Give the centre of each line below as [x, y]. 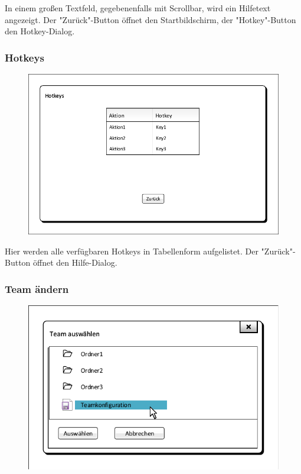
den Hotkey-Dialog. [40, 31]
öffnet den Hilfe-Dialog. [75, 262]
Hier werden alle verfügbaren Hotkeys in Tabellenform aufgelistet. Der [132, 251]
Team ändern [37, 288]
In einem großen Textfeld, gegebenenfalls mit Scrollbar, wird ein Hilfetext [138, 8]
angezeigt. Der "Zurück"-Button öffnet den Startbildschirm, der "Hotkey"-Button [150, 19]
